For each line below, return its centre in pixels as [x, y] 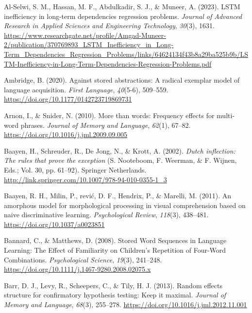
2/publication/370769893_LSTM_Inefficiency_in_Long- [89, 44]
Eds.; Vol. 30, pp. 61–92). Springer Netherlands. [75, 169]
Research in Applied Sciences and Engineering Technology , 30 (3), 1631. [109, 26]
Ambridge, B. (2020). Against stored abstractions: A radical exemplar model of [122, 80]
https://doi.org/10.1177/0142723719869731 [68, 99]
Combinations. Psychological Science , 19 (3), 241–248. [83, 259]
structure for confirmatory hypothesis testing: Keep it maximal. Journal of [115, 295]
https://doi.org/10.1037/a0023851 [54, 224]
